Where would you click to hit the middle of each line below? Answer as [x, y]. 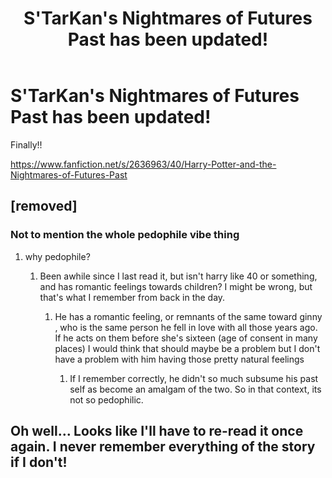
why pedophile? [57, 256]
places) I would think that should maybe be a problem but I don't [187, 348]
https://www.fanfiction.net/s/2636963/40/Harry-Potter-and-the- [143, 164]
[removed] [44, 206]
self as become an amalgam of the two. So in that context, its [195, 389]
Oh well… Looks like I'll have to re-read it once [157, 431]
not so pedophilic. [106, 399]
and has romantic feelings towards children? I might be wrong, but [176, 286]
